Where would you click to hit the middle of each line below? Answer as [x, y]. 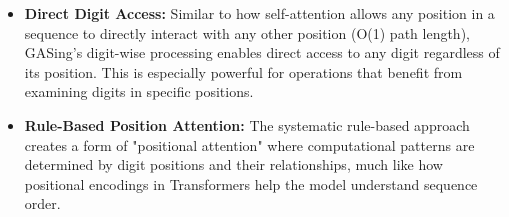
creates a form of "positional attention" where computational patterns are [249, 144]
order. [42, 203]
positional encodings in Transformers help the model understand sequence [251, 183]
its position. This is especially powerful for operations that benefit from [243, 71]
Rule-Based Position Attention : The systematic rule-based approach [247, 124]
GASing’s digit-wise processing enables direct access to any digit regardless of [262, 52]
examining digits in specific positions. [139, 91]
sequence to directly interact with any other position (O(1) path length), [247, 32]
